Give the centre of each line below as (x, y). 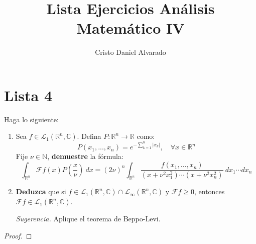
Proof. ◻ (18, 235)
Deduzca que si (41, 191)
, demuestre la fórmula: (85, 156)
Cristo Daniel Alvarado (131, 52)
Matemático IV (131, 28)
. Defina (89, 136)
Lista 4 (28, 95)
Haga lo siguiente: (31, 119)
